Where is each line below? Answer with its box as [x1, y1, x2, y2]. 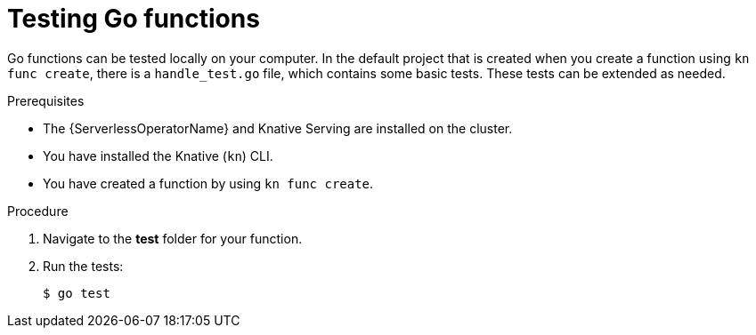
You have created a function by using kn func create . [43, 175, 374, 191]
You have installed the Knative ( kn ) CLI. [43, 148, 273, 164]
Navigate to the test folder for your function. [43, 230, 303, 246]
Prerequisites [7, 92, 85, 108]
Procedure [7, 203, 69, 219]
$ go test [43, 285, 110, 300]
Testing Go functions [7, 4, 260, 34]
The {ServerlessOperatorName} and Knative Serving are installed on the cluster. [43, 120, 513, 136]
